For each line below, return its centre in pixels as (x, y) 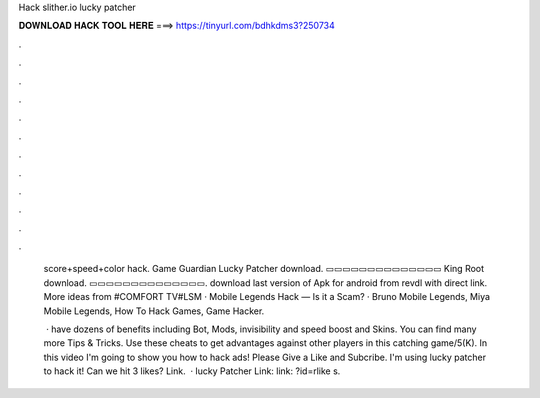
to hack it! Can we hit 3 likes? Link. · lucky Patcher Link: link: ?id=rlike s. (192, 371)
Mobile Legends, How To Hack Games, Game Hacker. (154, 311)
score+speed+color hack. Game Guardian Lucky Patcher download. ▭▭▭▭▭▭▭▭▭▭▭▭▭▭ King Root (264, 269)
